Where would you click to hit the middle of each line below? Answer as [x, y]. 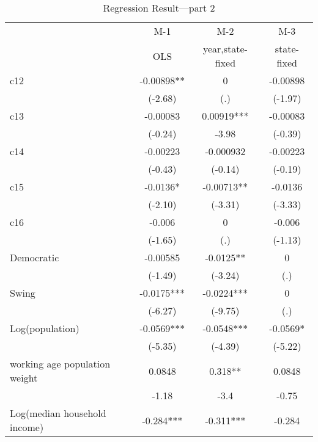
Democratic [35, 257]
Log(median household [58, 413]
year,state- [225, 49]
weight [24, 378]
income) [27, 427]
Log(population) [45, 328]
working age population [60, 364]
